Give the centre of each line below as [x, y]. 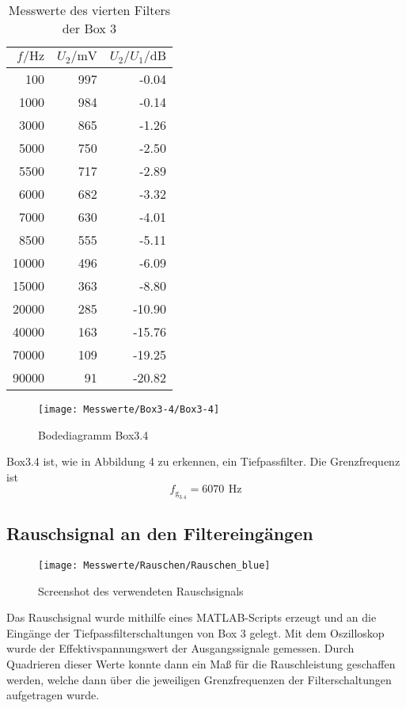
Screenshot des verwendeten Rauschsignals [141, 590]
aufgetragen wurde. [53, 695]
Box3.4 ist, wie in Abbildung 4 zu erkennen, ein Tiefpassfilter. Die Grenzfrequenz [203, 461]
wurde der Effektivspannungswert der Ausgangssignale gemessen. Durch [180, 648]
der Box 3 [89, 28]
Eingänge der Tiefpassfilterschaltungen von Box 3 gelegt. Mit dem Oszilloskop [195, 632]
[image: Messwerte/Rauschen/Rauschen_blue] [154, 566]
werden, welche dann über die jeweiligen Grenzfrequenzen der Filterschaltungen [199, 679]
